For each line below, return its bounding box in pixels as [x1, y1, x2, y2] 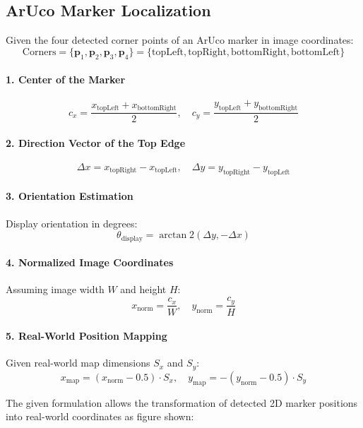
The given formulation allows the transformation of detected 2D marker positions [6, 395, 358, 410]
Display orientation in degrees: [6, 215, 138, 230]
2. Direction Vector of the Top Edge [6, 135, 186, 150]
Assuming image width [6, 282, 105, 297]
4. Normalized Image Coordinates [6, 255, 174, 270]
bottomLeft [291, 47, 340, 57]
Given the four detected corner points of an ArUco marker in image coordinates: [6, 32, 354, 47]
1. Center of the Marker [6, 72, 126, 87]
